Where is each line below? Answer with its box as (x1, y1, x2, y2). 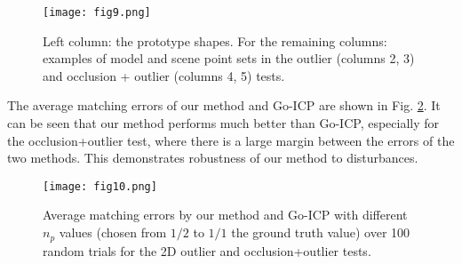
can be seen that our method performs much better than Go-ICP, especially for (7, 114, 440, 132)
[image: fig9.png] (43, 6, 151, 19)
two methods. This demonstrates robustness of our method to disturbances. (7, 148, 418, 167)
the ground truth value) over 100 (231, 223, 410, 242)
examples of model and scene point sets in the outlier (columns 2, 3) (43, 49, 415, 68)
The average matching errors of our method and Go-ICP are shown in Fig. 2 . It (7, 96, 441, 115)
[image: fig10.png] (43, 180, 157, 193)
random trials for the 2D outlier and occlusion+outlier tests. (43, 241, 371, 260)
